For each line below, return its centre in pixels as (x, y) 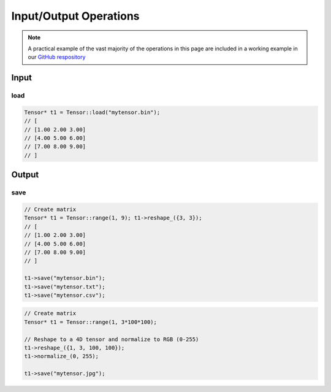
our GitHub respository (57, 57)
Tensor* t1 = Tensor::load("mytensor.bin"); (92, 112)
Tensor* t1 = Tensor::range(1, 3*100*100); (91, 322)
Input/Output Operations (76, 16)
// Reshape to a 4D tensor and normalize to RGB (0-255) (112, 339)
